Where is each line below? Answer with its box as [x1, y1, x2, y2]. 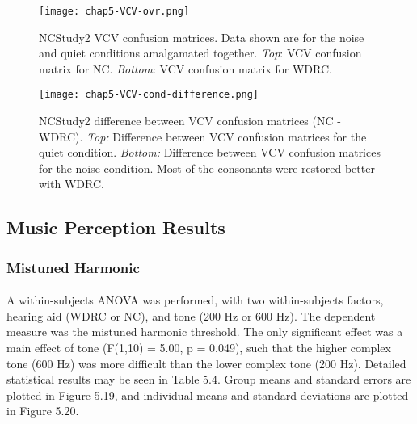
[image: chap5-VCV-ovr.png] [39, 6, 190, 17]
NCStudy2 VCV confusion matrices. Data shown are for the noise [39, 28, 364, 45]
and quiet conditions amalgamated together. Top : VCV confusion [39, 44, 362, 61]
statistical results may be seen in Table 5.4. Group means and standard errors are [6, 371, 411, 388]
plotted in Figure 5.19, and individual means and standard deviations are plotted [6, 386, 409, 403]
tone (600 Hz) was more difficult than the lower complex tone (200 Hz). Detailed [6, 355, 406, 372]
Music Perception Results [6, 215, 225, 240]
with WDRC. [39, 175, 104, 192]
